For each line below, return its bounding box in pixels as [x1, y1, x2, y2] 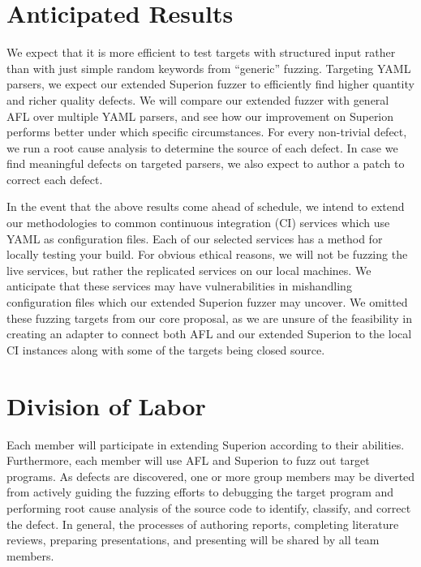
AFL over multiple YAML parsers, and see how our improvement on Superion [6, 107, 394, 124]
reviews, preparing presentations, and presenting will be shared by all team [6, 531, 380, 548]
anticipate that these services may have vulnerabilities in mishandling [6, 277, 352, 294]
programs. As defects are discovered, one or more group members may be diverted [6, 467, 415, 484]
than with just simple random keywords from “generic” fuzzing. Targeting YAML [6, 59, 411, 76]
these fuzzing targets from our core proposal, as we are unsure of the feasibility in [6, 309, 413, 326]
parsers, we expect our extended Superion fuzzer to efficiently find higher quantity [6, 75, 415, 92]
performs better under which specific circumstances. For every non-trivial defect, [6, 123, 407, 140]
